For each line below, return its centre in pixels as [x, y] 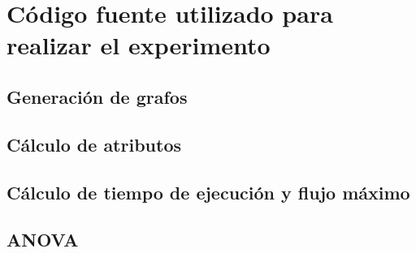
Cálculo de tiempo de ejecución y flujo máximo [208, 192]
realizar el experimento [139, 45]
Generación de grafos [97, 96]
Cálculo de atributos [94, 144]
